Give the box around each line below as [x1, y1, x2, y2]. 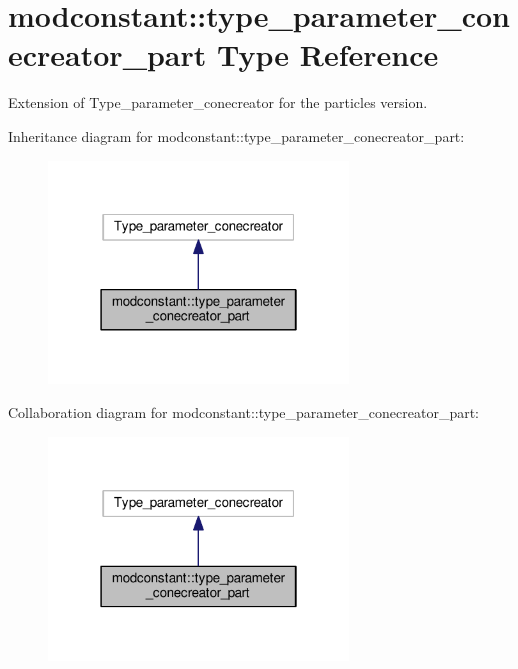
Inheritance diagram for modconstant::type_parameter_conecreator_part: [8, 125, 465, 146]
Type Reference [217, 34, 439, 75]
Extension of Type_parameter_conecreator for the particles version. [8, 92, 428, 113]
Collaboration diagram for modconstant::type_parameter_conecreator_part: [8, 402, 480, 422]
